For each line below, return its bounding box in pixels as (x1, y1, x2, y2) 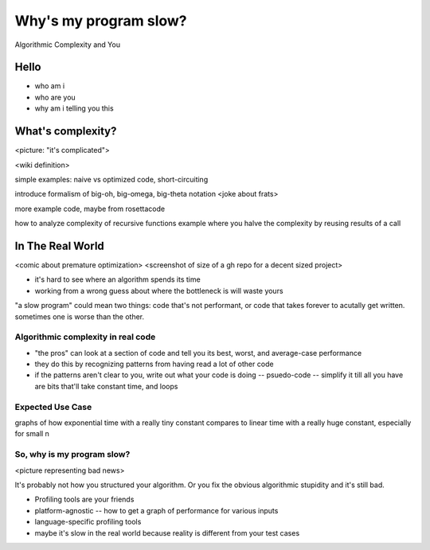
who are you (34, 92, 76, 102)
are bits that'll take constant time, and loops (34, 381, 178, 391)
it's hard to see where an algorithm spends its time (34, 275, 201, 284)
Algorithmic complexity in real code (14, 331, 156, 342)
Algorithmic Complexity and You (14, 40, 121, 49)
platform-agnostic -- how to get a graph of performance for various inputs (34, 505, 279, 515)
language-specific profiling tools (34, 517, 142, 527)
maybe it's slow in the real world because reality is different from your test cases (34, 528, 300, 537)
